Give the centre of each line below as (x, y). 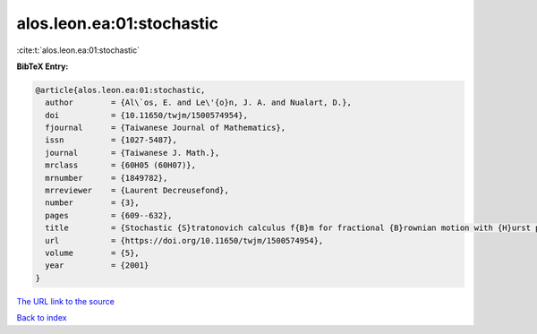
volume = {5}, (93, 253)
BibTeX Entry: (43, 66)
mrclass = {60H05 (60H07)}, (121, 165)
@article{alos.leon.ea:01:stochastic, (120, 90)
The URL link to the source (66, 301)
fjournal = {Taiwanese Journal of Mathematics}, (166, 128)
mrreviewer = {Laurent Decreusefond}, (137, 191)
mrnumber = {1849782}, (107, 178)
